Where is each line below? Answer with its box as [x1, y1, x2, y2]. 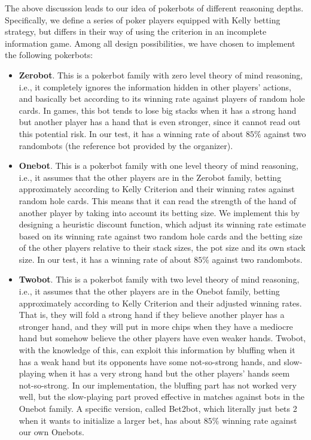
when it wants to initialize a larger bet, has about [19, 414, 202, 426]
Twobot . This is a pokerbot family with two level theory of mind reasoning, [19, 273, 300, 286]
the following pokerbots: [5, 48, 93, 61]
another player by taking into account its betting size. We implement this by [19, 206, 300, 219]
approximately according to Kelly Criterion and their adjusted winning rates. [19, 296, 302, 309]
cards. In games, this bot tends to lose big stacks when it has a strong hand [19, 104, 297, 116]
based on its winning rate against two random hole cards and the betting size [19, 229, 303, 242]
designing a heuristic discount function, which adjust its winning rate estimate [19, 218, 306, 230]
